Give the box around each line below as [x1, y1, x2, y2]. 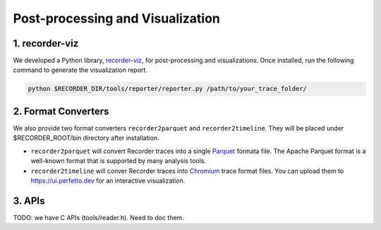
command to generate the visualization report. [13, 66, 148, 74]
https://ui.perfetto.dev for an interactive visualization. [30, 176, 186, 185]
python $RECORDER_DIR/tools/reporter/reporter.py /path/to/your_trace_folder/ [28, 85, 307, 93]
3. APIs [13, 195, 45, 207]
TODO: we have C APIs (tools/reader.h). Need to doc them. [13, 213, 185, 222]
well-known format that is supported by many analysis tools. [30, 157, 206, 165]
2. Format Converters [13, 105, 109, 117]
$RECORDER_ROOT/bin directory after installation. [13, 134, 159, 143]
